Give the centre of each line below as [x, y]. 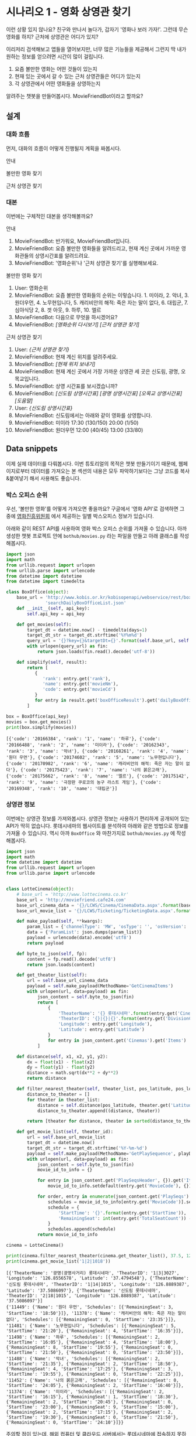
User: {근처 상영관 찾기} [42, 349]
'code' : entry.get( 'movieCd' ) [79, 690]
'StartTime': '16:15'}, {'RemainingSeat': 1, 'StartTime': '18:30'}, [92, 1397]
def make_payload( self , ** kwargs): [60, 921]
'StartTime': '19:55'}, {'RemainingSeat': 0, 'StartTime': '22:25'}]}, [95, 1374]
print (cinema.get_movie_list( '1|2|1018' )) [58, 1261]
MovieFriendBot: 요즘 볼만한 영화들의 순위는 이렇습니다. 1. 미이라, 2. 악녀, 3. [102, 295]
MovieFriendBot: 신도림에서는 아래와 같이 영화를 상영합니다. [83, 415]
